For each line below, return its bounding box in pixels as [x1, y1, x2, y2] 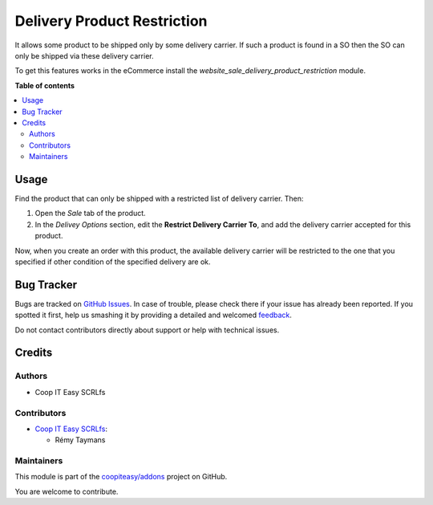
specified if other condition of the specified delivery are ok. [14, 257, 211, 267]
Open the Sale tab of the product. [34, 209, 146, 218]
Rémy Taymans [55, 435, 106, 445]
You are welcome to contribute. [14, 487, 119, 496]
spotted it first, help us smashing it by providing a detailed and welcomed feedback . [14, 310, 293, 320]
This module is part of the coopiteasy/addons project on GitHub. [14, 472, 228, 482]
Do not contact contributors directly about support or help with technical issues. [14, 325, 280, 335]
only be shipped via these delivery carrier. [14, 51, 154, 60]
